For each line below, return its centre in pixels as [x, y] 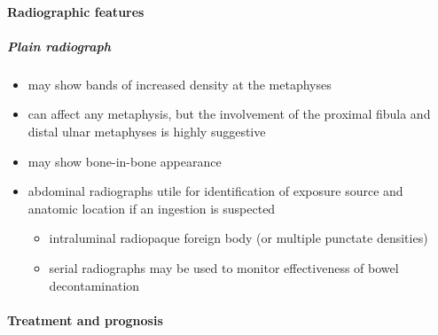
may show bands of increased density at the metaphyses [180, 84]
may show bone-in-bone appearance [125, 161]
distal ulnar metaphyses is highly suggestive [147, 131]
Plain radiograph [59, 46]
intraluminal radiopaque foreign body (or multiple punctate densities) [239, 238]
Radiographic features [76, 11]
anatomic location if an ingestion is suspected [152, 208]
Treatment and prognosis [85, 319]
